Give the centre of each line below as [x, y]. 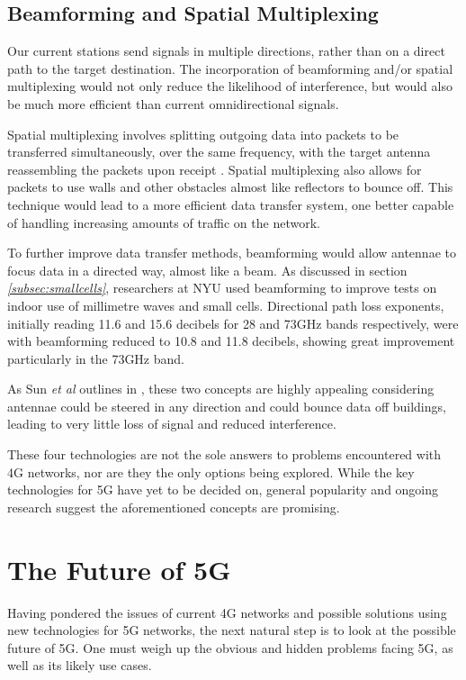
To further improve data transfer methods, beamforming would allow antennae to [232, 253]
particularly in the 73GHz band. [96, 358]
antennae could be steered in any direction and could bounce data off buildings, [227, 406]
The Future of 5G [119, 569]
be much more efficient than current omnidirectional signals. [173, 103]
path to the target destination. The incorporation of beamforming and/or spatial [230, 68]
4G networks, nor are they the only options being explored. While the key [211, 471]
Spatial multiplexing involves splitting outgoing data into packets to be [203, 134]
